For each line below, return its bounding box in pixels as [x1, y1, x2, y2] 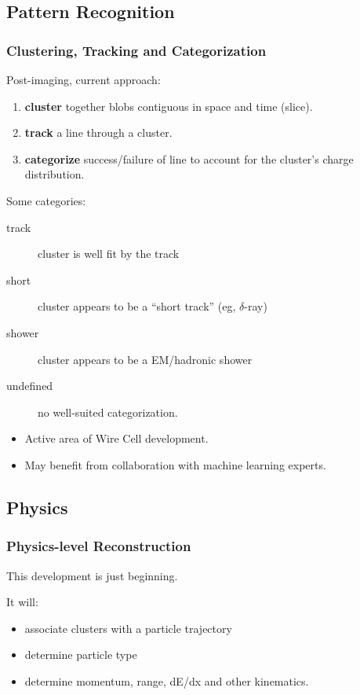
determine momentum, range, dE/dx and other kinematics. [24, 672, 309, 689]
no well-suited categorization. [38, 403, 178, 420]
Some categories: [6, 192, 86, 208]
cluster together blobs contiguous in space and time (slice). [24, 97, 313, 114]
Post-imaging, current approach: [6, 72, 161, 87]
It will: [6, 594, 38, 610]
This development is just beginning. [6, 567, 178, 583]
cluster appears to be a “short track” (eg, [38, 298, 236, 314]
